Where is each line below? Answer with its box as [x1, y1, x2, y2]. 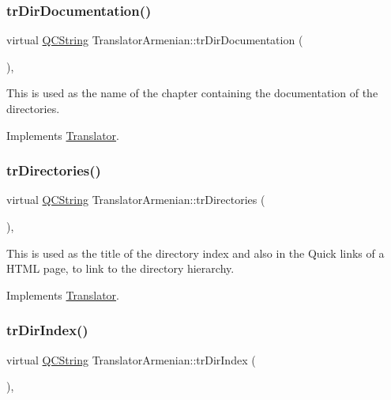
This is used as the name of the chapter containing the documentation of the [6, 85, 378, 101]
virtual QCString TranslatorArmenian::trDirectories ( [6, 191, 265, 208]
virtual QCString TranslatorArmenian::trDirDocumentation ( [6, 32, 303, 48]
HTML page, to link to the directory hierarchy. [6, 260, 235, 277]
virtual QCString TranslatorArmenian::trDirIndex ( [6, 351, 256, 368]
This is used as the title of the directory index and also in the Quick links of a [6, 244, 385, 261]
